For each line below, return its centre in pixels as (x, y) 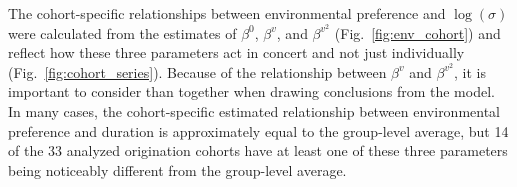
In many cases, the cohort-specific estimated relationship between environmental (254, 111)
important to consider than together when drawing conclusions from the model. (251, 91)
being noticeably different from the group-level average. (177, 169)
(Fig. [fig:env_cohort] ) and (417, 32)
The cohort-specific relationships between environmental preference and (227, 13)
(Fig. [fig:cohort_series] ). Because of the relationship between (197, 71)
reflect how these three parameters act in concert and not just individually (236, 52)
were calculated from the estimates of (122, 32)
